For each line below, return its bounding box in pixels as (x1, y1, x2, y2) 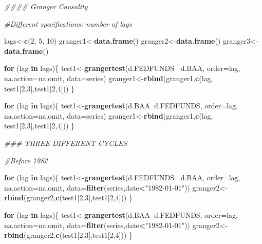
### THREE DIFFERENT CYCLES (4, 137, 127, 148)
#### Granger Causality (4, 1, 88, 11)
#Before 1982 (4, 155, 48, 165)
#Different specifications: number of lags (4, 18, 132, 29)
